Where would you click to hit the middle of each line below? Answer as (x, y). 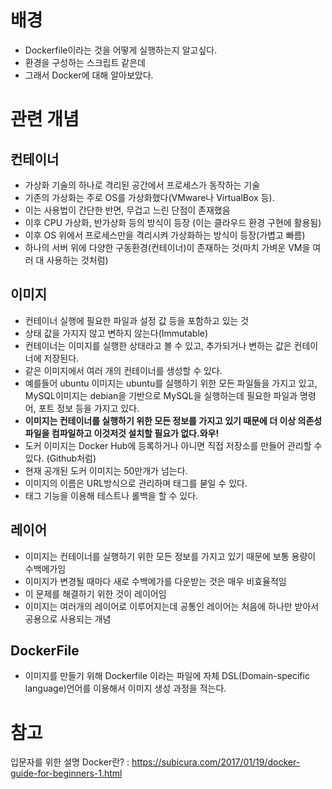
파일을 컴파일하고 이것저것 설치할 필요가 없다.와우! (122, 433)
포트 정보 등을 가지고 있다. (89, 408)
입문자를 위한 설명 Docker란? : (70, 762)
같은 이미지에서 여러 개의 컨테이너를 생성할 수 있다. (123, 370)
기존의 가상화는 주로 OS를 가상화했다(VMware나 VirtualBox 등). (149, 197)
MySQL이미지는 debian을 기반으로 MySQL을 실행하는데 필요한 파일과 (161, 395)
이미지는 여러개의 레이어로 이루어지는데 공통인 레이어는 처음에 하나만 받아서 (172, 606)
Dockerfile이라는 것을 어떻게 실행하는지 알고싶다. (121, 50)
